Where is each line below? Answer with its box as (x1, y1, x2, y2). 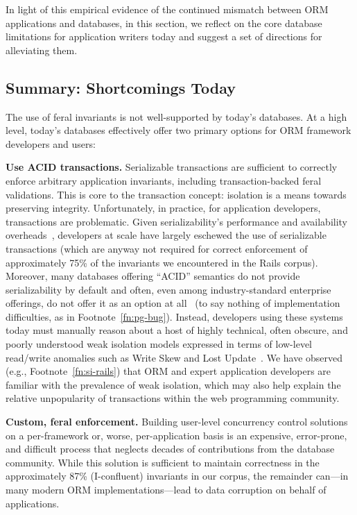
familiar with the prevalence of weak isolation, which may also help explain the (6, 377, 341, 391)
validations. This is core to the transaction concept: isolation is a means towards (6, 187, 347, 201)
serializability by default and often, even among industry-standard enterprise (6, 282, 331, 296)
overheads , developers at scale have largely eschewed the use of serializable (6, 228, 326, 242)
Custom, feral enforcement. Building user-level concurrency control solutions (6, 414, 348, 429)
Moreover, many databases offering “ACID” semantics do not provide (6, 269, 300, 283)
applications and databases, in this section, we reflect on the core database (6, 15, 322, 30)
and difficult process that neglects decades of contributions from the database (6, 441, 335, 456)
